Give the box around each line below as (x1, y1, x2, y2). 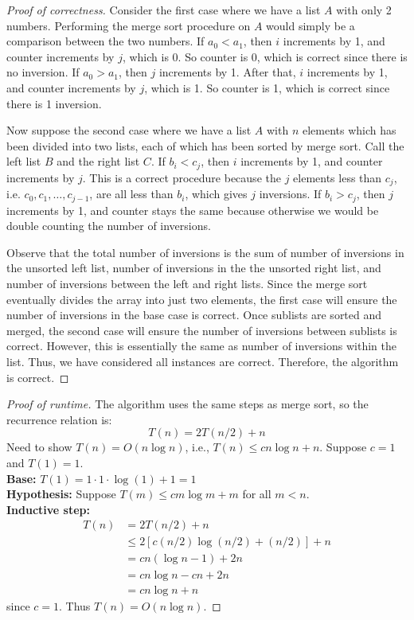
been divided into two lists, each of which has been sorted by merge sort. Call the (6, 137, 404, 154)
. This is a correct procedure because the (82, 169, 281, 185)
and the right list (57, 153, 140, 170)
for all (242, 485, 271, 502)
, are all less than (89, 185, 174, 202)
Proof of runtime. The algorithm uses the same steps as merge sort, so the (6, 396, 369, 412)
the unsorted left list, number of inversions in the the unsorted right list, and (6, 259, 381, 276)
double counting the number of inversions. (6, 217, 211, 234)
